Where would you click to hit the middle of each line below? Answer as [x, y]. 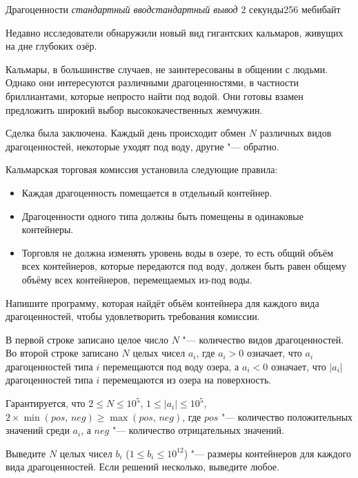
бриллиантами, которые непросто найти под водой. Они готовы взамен [155, 96]
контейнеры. [48, 229]
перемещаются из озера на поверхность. [187, 380]
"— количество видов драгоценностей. [263, 339]
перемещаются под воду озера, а [171, 366]
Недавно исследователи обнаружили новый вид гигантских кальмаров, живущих [175, 32]
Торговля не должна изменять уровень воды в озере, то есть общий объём [178, 252]
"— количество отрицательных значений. [198, 430]
